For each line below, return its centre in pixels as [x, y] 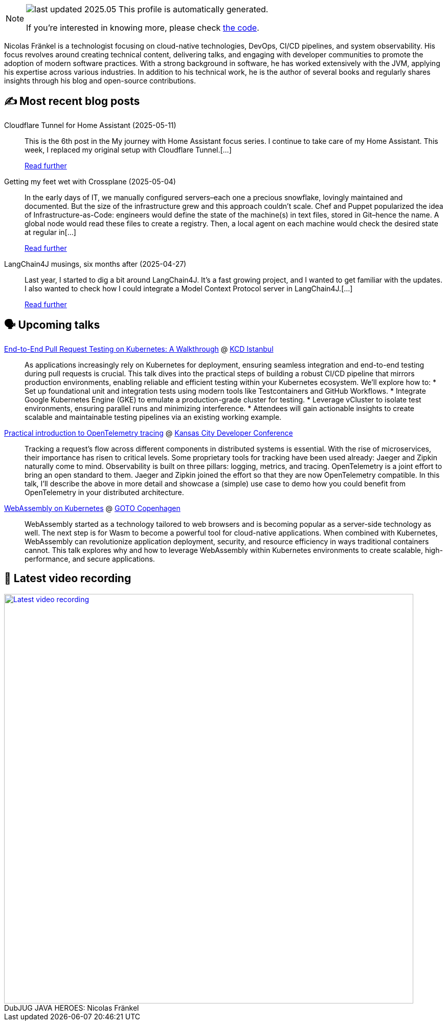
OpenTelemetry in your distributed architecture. [104, 492]
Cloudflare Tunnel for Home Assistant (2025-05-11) [90, 125]
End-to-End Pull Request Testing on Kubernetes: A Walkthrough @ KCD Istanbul [139, 349]
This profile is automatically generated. [193, 9]
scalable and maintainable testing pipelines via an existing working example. [153, 417]
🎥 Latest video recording [68, 579]
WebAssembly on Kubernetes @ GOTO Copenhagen [92, 508]
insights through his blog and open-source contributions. [100, 81]
